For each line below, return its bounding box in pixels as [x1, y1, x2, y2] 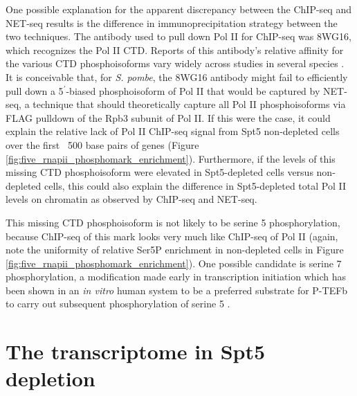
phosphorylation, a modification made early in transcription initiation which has [6, 269, 347, 284]
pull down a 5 [6, 83, 64, 98]
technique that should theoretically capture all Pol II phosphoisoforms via [33, 97, 346, 111]
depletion [6, 364, 95, 393]
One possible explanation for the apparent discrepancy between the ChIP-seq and [6, 2, 351, 16]
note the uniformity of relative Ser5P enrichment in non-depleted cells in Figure [6, 242, 344, 257]
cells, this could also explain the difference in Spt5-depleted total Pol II [44, 178, 347, 192]
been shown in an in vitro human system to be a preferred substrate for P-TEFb [6, 282, 348, 297]
